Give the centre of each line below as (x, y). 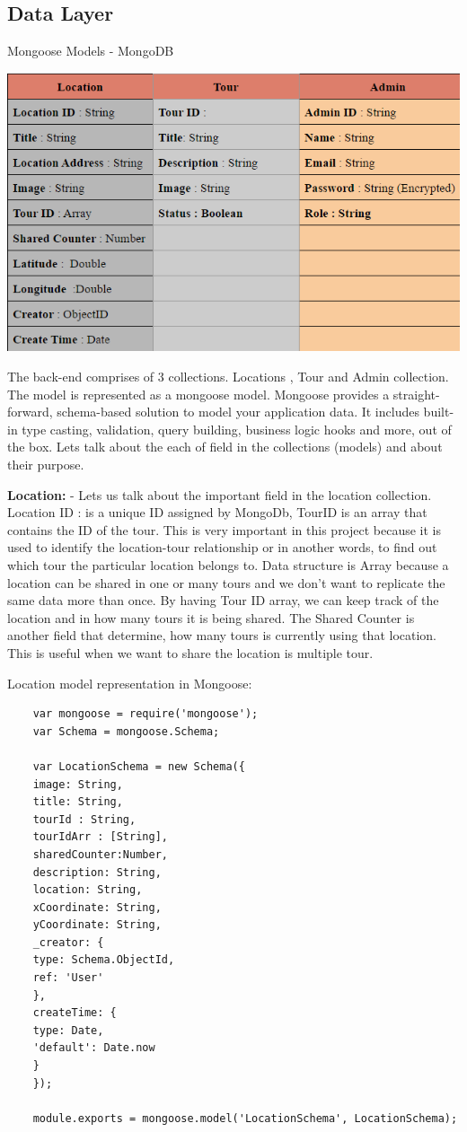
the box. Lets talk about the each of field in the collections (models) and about (225, 447)
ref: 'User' (68, 978)
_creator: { (68, 942)
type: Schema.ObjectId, (104, 960)
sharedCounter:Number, (100, 854)
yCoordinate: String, (97, 925)
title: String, (78, 802)
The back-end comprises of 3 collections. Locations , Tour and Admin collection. (228, 377)
